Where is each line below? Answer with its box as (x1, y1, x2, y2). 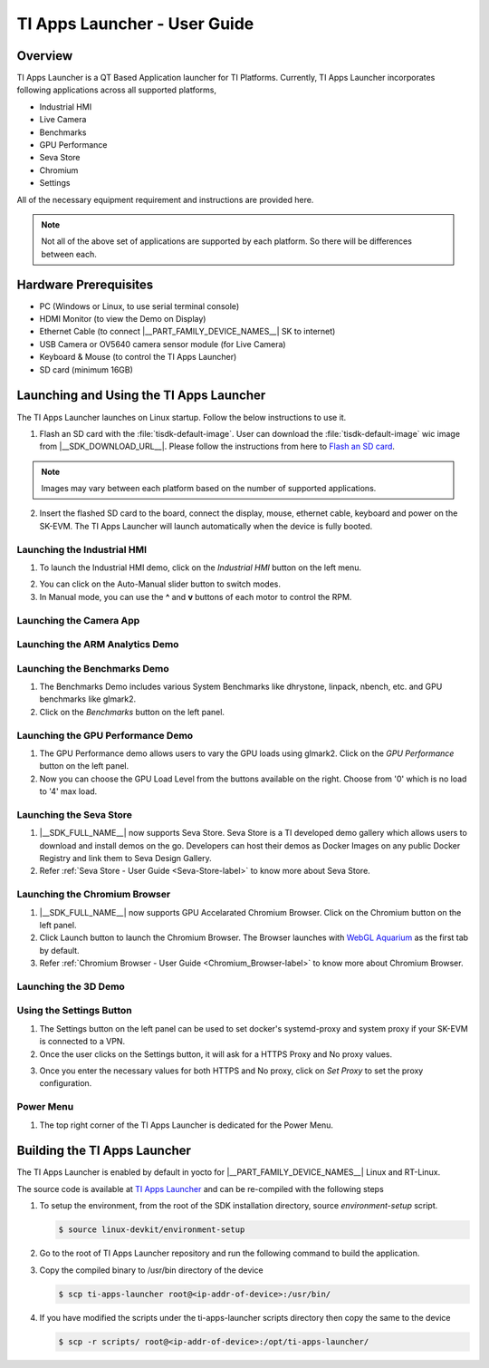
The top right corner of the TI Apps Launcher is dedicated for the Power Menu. (39, 1120, 334, 1130)
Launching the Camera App (16, 614, 140, 626)
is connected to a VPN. (39, 1036, 126, 1047)
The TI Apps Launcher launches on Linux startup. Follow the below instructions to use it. (16, 412, 347, 422)
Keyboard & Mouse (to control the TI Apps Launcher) (39, 352, 237, 363)
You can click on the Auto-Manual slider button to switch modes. (39, 578, 281, 589)
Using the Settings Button (16, 1004, 132, 1017)
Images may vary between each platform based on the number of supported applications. (41, 483, 377, 494)
